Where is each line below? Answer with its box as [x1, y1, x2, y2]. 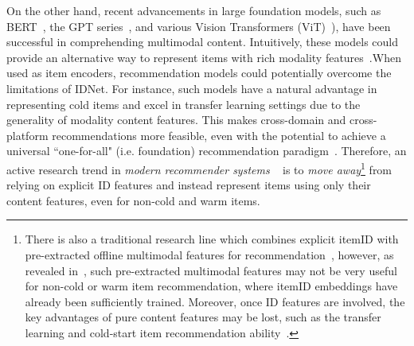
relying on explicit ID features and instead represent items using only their [6, 177, 371, 193]
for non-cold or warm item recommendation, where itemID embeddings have [25, 278, 398, 294]
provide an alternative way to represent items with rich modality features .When [6, 49, 401, 65]
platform [6, 126, 49, 143]
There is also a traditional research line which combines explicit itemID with [25, 231, 399, 247]
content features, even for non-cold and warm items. [6, 192, 260, 208]
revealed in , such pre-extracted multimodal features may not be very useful [25, 262, 397, 278]
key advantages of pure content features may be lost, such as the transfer [25, 309, 381, 325]
